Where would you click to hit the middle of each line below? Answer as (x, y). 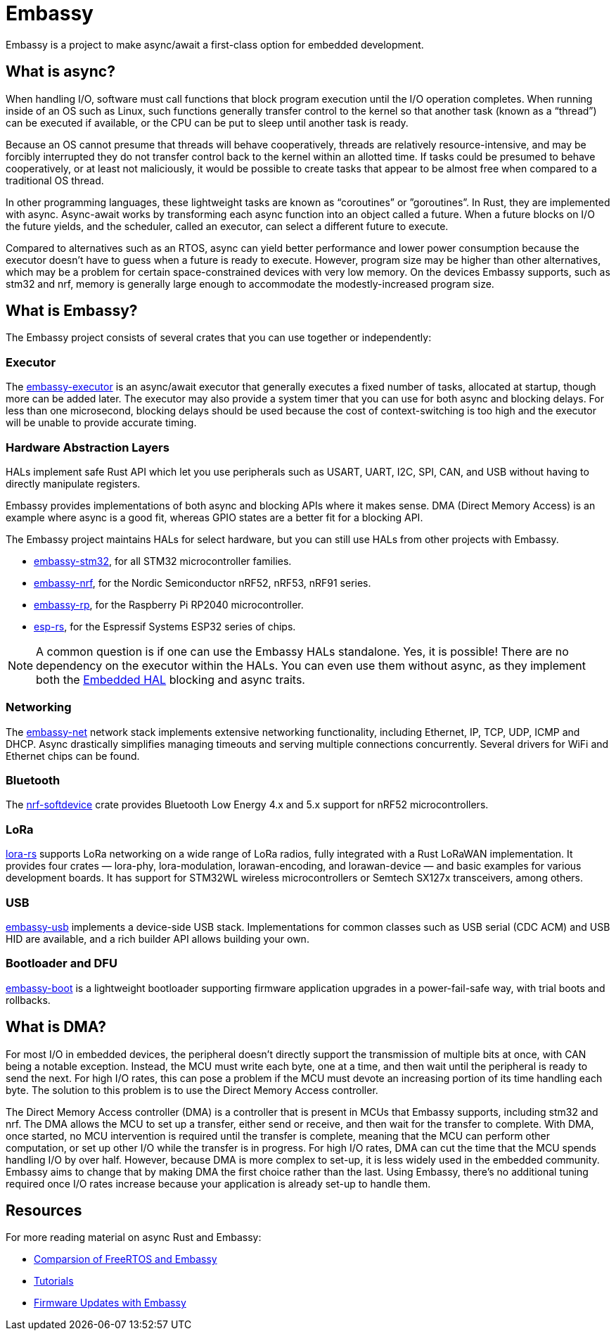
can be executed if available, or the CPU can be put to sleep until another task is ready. (207, 122)
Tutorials (54, 1281)
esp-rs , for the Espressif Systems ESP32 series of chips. (165, 626)
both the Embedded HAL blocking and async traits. (171, 679)
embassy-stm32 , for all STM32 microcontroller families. (163, 561)
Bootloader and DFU (62, 963)
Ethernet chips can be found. (73, 756)
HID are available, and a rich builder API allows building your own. (158, 939)
